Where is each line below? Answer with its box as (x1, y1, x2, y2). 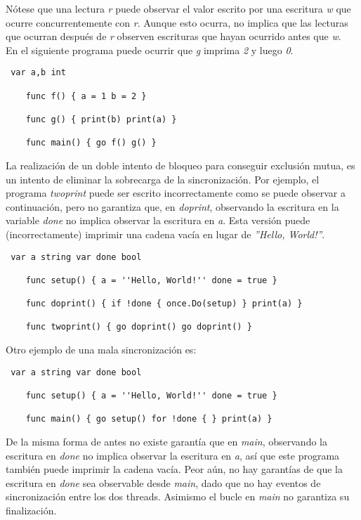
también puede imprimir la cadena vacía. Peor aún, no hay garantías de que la (6, 462, 343, 476)
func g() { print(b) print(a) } (25, 115, 177, 124)
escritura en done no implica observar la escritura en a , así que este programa (6, 448, 340, 462)
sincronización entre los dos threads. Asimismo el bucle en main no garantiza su (6, 489, 350, 504)
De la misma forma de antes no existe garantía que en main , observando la (6, 434, 327, 448)
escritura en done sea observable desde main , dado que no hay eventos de (6, 475, 321, 490)
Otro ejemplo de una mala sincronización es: (6, 342, 197, 357)
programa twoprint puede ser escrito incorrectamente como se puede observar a (6, 186, 346, 200)
